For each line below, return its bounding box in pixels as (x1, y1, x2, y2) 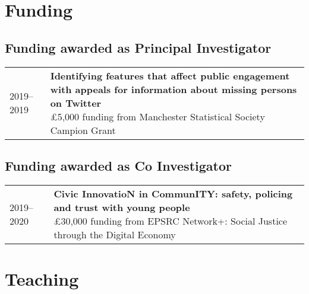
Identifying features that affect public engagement (50, 68, 290, 82)
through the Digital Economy (53, 227, 176, 241)
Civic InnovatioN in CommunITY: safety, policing (53, 186, 293, 200)
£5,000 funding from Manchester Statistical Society (50, 109, 265, 123)
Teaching (5, 266, 79, 290)
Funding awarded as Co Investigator (5, 156, 232, 174)
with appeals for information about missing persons (50, 82, 297, 96)
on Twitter (50, 95, 102, 110)
